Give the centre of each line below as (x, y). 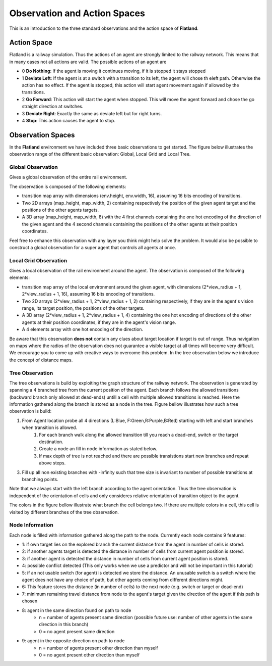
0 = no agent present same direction (77, 631)
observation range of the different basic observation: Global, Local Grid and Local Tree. (100, 154)
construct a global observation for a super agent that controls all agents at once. (93, 247)
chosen (30, 601)
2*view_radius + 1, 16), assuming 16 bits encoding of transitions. (88, 294)
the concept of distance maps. (41, 360)
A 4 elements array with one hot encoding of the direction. (83, 329)
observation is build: (30, 411)
